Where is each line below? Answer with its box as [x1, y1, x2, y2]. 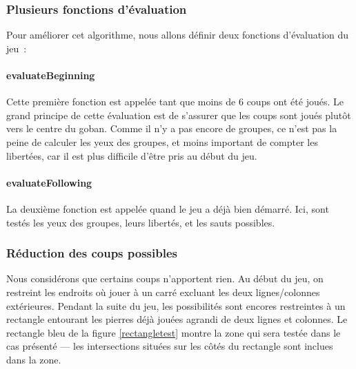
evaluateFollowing [6, 175, 92, 189]
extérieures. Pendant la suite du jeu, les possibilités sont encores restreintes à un [6, 298, 346, 313]
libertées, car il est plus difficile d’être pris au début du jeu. [6, 148, 257, 162]
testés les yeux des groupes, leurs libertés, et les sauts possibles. [6, 215, 275, 229]
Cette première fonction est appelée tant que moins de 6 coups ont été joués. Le [6, 94, 344, 109]
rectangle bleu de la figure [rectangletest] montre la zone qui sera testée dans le [6, 325, 341, 339]
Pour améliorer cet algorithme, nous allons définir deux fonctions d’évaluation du [6, 28, 349, 42]
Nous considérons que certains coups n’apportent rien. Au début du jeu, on [6, 271, 324, 286]
